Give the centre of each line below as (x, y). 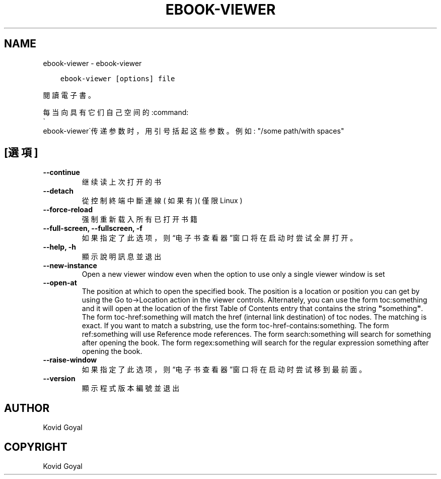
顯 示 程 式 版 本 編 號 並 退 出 (131, 388)
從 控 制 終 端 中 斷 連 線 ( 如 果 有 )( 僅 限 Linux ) (162, 201)
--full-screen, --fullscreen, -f (93, 228)
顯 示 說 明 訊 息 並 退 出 (122, 257)
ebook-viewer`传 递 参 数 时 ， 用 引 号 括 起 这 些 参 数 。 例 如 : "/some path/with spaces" (194, 131)
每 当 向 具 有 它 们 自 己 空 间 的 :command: (116, 112)
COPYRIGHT (36, 447)
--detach (58, 191)
